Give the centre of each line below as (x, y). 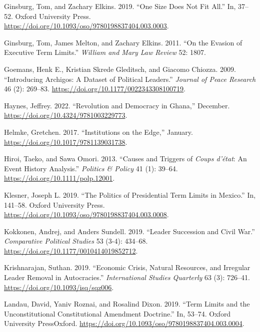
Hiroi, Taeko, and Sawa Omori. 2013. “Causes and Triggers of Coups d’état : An (125, 159)
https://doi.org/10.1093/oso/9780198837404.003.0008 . (86, 214)
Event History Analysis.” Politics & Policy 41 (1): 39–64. (91, 168)
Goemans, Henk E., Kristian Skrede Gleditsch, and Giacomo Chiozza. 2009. (120, 69)
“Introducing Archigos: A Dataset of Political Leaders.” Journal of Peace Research (130, 79)
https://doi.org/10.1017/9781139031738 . (66, 142)
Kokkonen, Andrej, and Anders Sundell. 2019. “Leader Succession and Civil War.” (129, 231)
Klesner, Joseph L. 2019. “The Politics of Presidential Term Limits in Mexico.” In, (130, 194)
